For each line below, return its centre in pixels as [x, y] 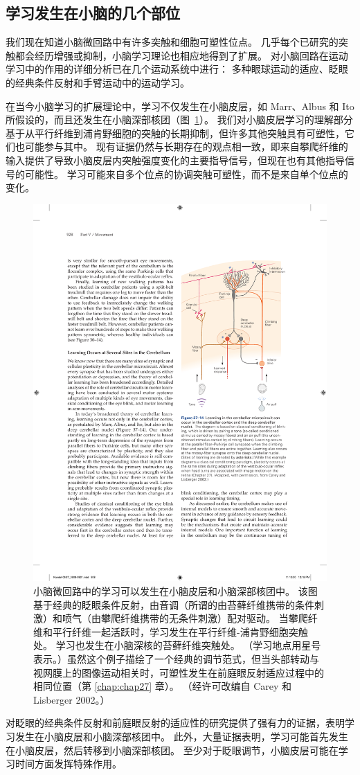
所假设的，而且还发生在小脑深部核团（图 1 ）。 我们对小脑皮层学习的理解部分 [179, 119]
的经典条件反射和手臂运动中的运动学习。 [98, 82]
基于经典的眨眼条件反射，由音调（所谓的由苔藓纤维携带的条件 [174, 604]
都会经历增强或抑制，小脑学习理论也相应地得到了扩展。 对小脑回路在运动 [181, 55]
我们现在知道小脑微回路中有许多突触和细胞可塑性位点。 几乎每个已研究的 [172, 42]
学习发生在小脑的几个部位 [93, 13]
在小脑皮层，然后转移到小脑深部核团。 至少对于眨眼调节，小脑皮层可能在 [172, 750]
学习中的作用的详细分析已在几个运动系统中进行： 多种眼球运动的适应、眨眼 [177, 69]
